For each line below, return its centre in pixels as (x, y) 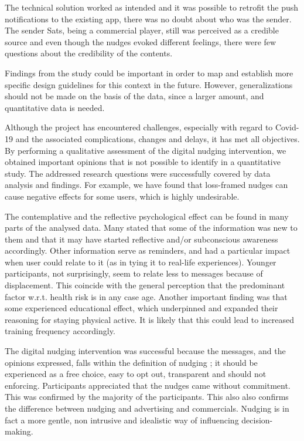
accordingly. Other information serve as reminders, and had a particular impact (148, 250)
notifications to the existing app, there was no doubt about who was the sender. (148, 18)
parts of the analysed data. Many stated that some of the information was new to (151, 228)
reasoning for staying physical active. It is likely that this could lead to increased (150, 319)
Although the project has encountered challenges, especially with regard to (139, 127)
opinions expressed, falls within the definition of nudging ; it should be (131, 362)
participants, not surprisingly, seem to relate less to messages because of (134, 273)
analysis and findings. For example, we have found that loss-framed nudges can (146, 185)
